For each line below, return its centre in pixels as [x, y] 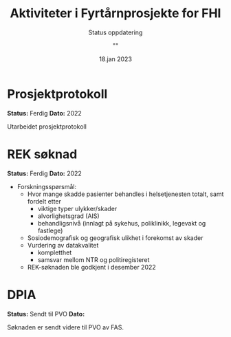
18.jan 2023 [115, 59]
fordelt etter [44, 201]
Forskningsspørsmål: [47, 186]
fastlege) [50, 230]
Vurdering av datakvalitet [63, 245]
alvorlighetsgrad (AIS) [68, 216]
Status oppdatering [115, 32]
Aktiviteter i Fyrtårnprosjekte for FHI [115, 13]
